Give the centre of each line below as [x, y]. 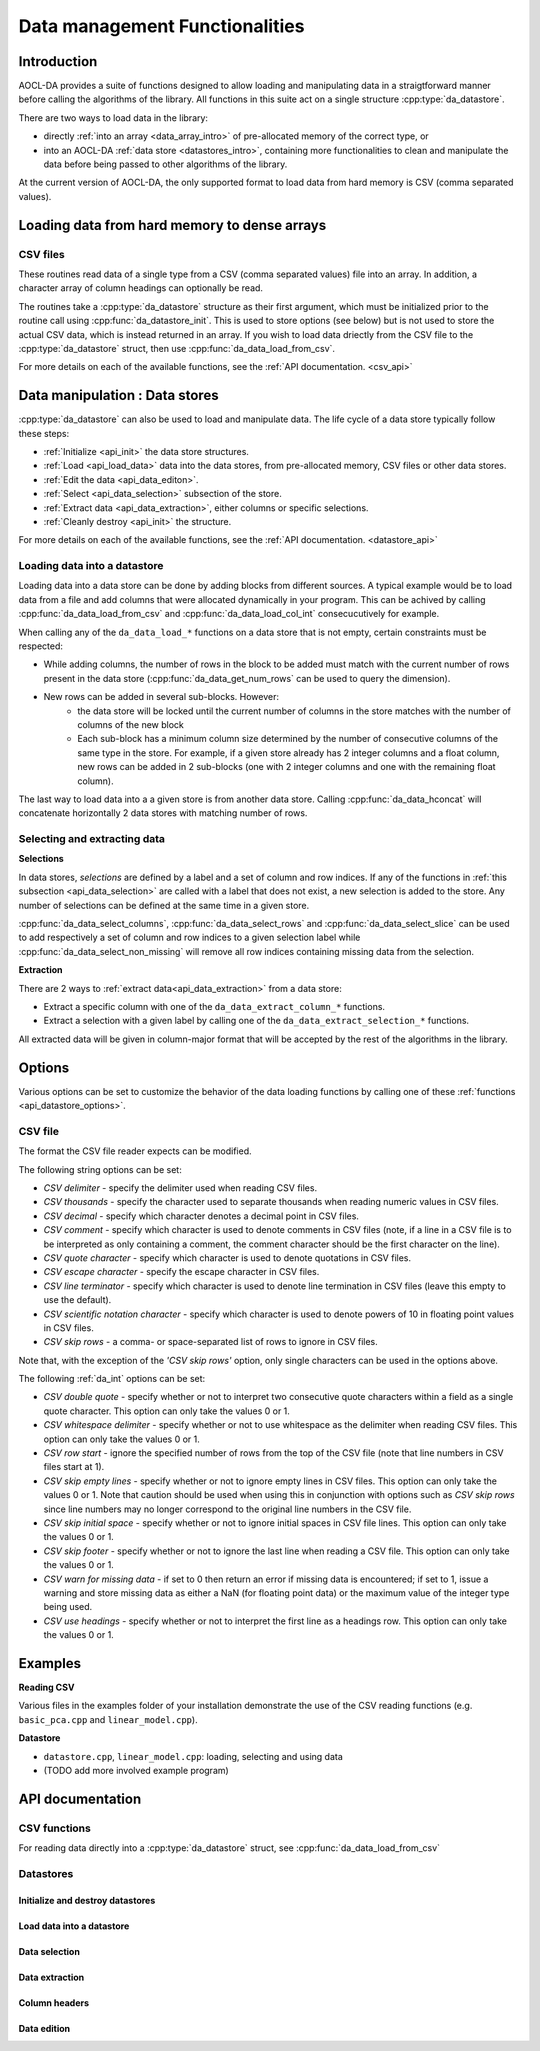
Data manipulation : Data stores [118, 395]
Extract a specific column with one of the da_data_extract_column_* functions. [214, 1006]
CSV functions [55, 1828]
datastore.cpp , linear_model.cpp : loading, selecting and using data [193, 1756]
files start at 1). [74, 1467]
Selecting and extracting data [91, 839]
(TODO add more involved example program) [136, 1770]
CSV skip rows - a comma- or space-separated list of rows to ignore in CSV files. [211, 1342]
